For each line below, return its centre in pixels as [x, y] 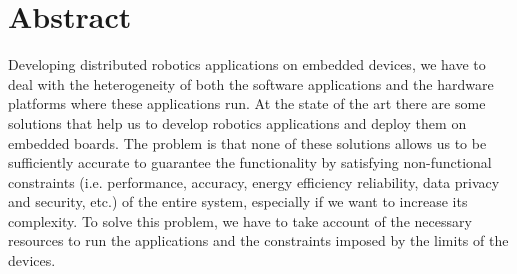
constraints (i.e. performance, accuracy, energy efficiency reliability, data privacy [254, 181]
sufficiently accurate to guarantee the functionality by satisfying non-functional [250, 162]
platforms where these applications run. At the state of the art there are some [247, 103]
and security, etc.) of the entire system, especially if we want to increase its [238, 201]
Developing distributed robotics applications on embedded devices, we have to [247, 64]
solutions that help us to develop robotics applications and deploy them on [237, 122]
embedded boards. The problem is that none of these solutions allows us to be [247, 142]
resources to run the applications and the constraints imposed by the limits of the [258, 240]
